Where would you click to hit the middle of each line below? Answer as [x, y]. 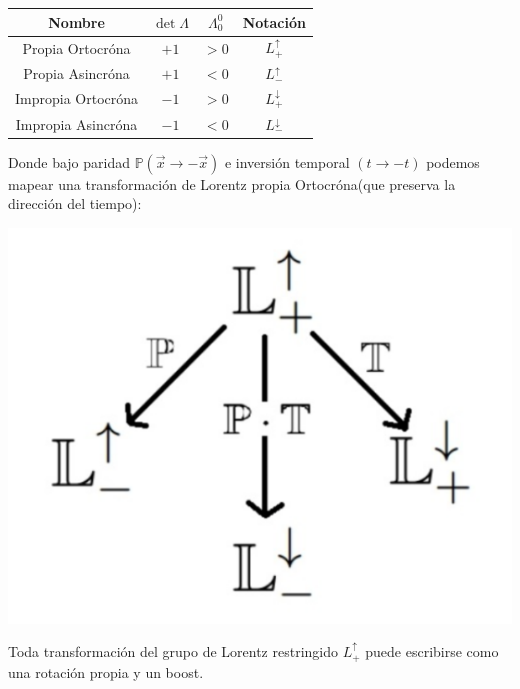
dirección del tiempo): [75, 203]
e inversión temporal [287, 161]
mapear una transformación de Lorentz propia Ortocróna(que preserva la [232, 183]
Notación [274, 21]
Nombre [76, 21]
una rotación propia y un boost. [106, 671]
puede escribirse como [432, 651]
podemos [453, 161]
